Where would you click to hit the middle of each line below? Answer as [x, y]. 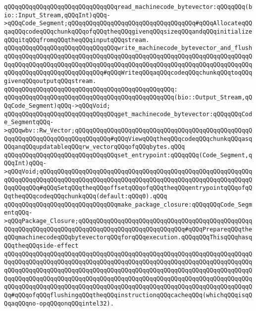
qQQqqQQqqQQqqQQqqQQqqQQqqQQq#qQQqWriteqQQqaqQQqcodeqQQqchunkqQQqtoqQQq [128, 73]
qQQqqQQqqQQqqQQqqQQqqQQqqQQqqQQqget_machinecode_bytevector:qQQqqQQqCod [128, 114]
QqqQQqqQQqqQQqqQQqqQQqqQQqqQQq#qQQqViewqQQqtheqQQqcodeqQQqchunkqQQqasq [128, 139]
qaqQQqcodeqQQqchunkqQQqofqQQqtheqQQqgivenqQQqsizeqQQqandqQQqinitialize [128, 31]
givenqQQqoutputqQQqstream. [50, 81]
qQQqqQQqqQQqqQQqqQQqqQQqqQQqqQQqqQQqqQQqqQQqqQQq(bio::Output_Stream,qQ [128, 98]
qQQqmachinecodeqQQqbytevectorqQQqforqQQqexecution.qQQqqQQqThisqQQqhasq [128, 238]
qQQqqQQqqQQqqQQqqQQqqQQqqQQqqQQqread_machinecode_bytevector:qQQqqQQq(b [128, 7]
